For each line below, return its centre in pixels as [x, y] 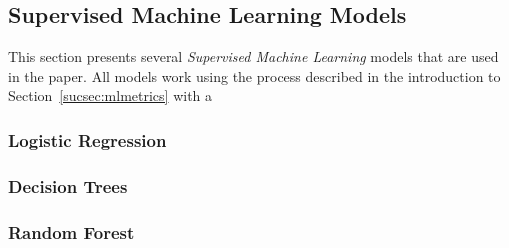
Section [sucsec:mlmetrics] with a [110, 95]
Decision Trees [68, 185]
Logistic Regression [87, 139]
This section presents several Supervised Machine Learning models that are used [253, 56]
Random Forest [71, 231]
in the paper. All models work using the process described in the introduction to [254, 75]
